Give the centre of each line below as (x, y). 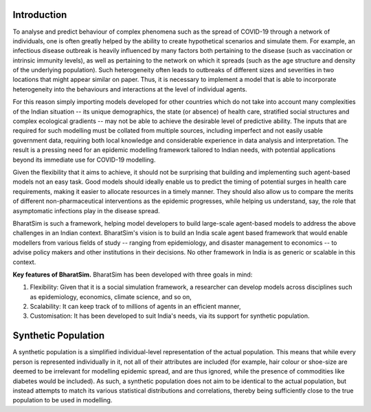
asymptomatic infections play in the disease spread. (87, 210)
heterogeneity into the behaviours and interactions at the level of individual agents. (130, 89)
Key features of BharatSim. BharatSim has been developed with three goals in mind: (133, 274)
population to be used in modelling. (63, 400)
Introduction (40, 15)
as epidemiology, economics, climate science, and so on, (111, 296)
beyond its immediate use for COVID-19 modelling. (84, 160)
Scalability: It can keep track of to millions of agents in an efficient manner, (135, 307)
